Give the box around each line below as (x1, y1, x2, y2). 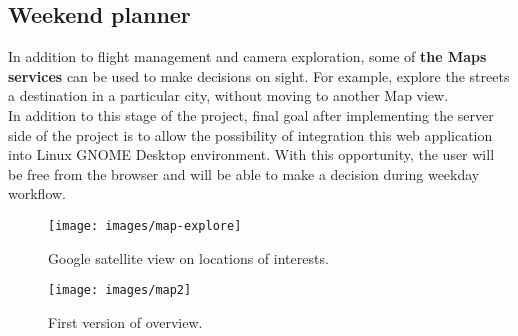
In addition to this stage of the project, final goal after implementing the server (8, 104, 494, 125)
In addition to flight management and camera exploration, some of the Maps (8, 46, 487, 67)
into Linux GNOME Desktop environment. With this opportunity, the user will (8, 144, 495, 165)
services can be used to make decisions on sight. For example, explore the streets (8, 65, 510, 86)
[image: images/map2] (48, 283, 192, 298)
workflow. (8, 183, 66, 204)
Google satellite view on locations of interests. (48, 247, 329, 268)
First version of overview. (48, 311, 203, 332)
